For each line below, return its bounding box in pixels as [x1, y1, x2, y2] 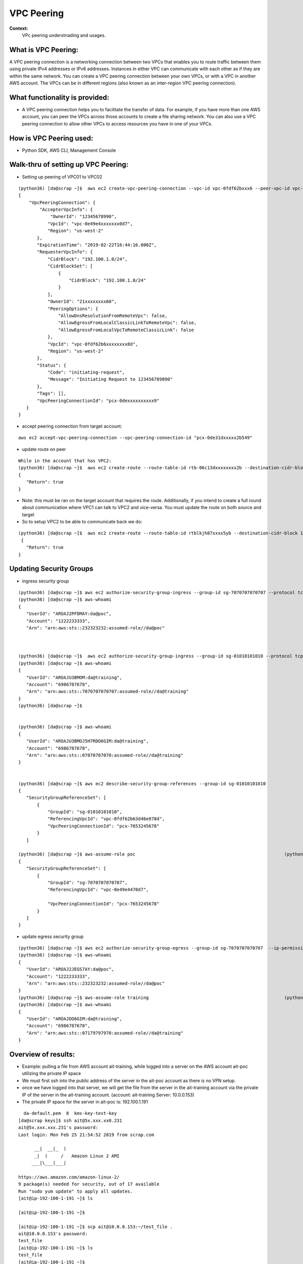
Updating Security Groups [9, 564, 93, 573]
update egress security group [22, 933, 84, 939]
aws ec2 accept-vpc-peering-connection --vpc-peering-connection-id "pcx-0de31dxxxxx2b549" [18, 435, 252, 441]
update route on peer [22, 446, 66, 452]
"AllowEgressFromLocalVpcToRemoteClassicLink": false [58, 327, 194, 333]
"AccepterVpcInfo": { [39, 207, 93, 212]
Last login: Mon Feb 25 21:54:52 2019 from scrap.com [18, 1132, 154, 1138]
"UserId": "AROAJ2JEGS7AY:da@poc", [26, 966, 115, 972]
